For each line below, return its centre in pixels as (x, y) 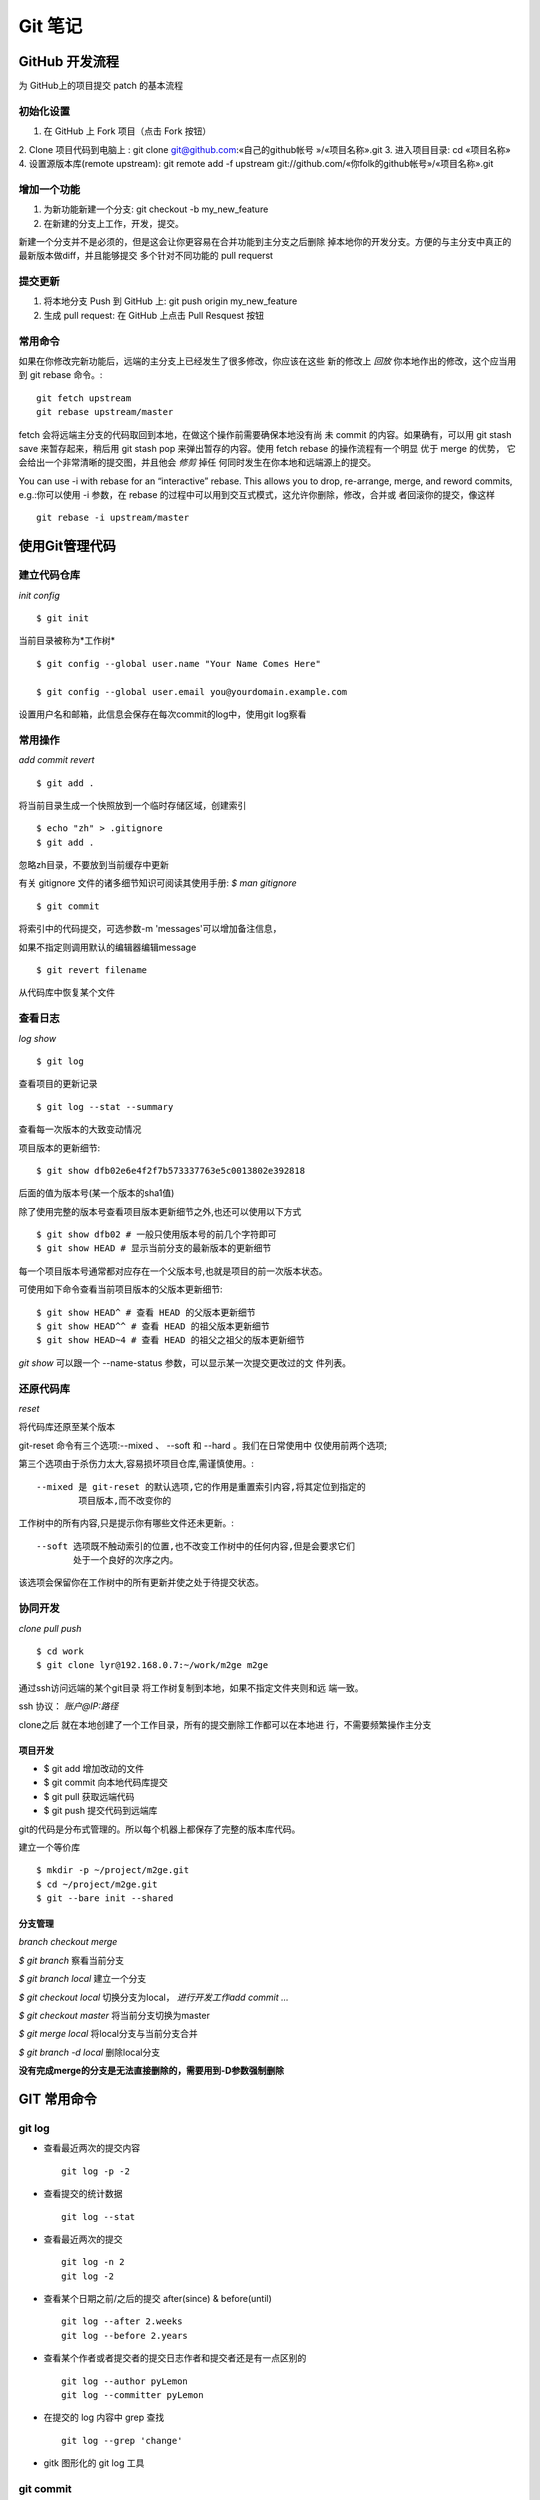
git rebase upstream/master (105, 412)
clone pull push (50, 1628)
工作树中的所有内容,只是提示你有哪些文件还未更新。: (126, 1523)
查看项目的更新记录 (58, 1084)
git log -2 (88, 2276)
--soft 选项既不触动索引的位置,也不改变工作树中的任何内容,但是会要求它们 (195, 1546)
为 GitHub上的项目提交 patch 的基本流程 (101, 86)
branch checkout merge (68, 1942)
